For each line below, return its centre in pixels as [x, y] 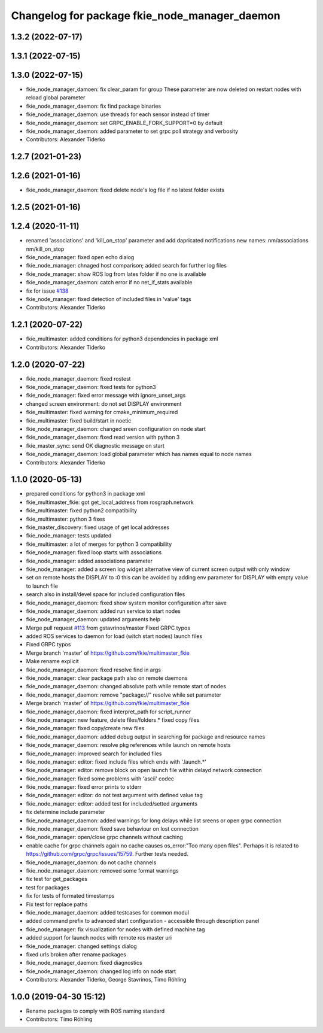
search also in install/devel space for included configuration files [106, 594]
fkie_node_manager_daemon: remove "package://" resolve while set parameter [124, 695]
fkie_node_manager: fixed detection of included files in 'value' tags [109, 299]
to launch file [42, 586]
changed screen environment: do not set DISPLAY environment [104, 403]
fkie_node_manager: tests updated [69, 536]
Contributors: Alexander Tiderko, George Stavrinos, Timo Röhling [106, 980]
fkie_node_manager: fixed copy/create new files [85, 728]
